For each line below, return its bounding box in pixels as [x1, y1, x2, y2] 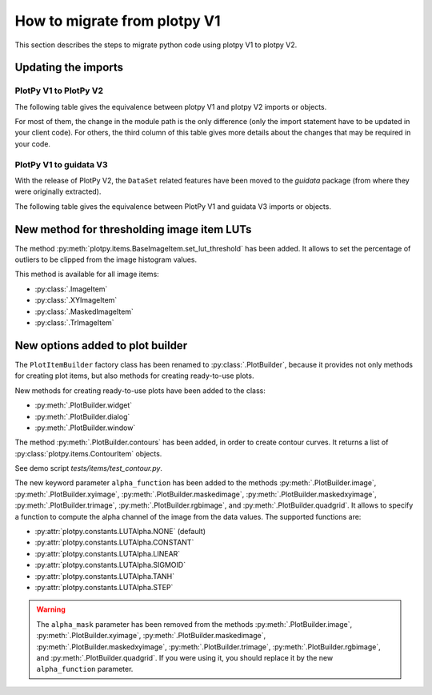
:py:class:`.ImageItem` [34, 284, 108, 294]
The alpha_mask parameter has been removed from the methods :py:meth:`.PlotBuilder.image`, [36, 619, 352, 629]
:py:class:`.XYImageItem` [34, 295, 118, 305]
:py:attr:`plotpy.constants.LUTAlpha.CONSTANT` [34, 537, 194, 548]
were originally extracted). [14, 187, 102, 196]
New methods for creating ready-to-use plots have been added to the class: [14, 385, 266, 396]
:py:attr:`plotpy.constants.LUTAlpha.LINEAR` [34, 548, 181, 558]
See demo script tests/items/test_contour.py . [14, 464, 163, 473]
